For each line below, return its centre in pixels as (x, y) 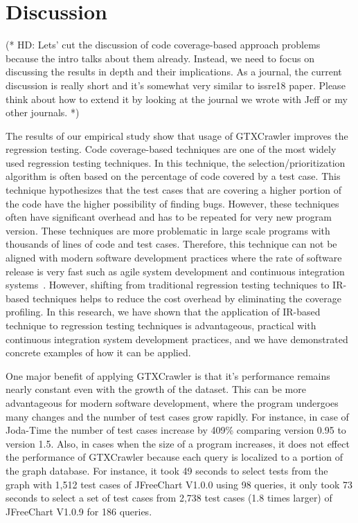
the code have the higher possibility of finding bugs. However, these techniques (172, 203)
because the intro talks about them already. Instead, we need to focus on (160, 58)
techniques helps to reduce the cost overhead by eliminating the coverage (187, 298)
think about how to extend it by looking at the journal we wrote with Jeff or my (177, 99)
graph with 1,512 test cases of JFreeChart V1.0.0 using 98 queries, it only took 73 (179, 484)
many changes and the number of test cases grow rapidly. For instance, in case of (177, 416)
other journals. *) (43, 112)
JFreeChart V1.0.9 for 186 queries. (79, 511)
